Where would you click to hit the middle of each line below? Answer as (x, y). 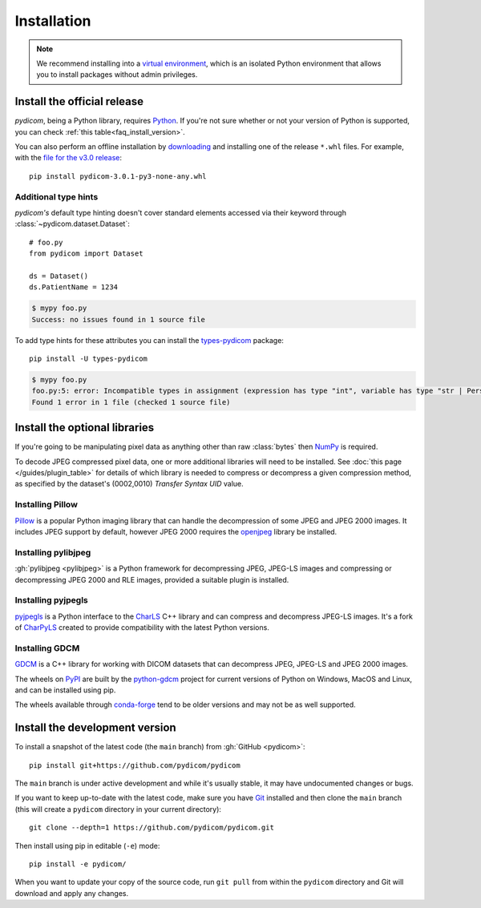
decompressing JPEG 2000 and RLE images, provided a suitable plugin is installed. (152, 579)
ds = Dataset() (59, 276)
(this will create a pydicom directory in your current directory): (118, 809)
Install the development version (95, 728)
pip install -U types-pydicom (89, 359)
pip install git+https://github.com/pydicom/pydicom (135, 765)
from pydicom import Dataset (86, 254)
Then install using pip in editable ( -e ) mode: (87, 845)
